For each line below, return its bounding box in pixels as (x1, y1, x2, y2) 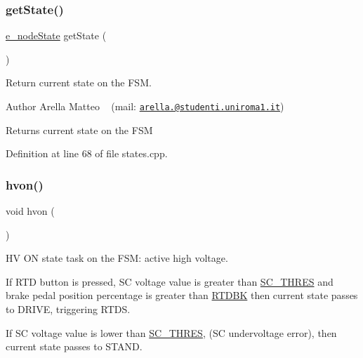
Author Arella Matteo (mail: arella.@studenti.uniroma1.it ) (6, 99, 284, 113)
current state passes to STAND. (6, 339, 143, 354)
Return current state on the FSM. (6, 75, 152, 90)
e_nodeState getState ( (6, 28, 107, 43)
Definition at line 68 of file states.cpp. (6, 146, 168, 161)
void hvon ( (6, 204, 55, 218)
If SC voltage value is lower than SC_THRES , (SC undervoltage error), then (6, 325, 337, 340)
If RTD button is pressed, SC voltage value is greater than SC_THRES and (6, 274, 334, 289)
